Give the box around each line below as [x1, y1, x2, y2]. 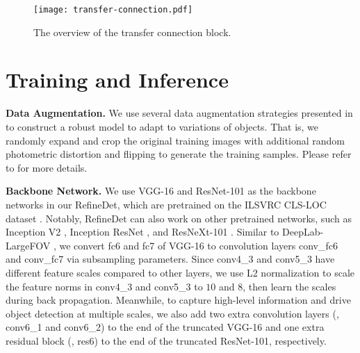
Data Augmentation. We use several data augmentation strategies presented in [6, 106, 353, 120]
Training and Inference [6, 65, 229, 94]
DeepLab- [282, 224, 324, 239]
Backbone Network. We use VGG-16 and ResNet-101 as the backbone [6, 183, 316, 198]
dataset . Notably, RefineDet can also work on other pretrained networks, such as [6, 211, 352, 225]
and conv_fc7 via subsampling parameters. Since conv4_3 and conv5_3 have [6, 252, 335, 266]
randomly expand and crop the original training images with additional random [6, 133, 345, 147]
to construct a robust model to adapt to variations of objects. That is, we [6, 119, 319, 133]
